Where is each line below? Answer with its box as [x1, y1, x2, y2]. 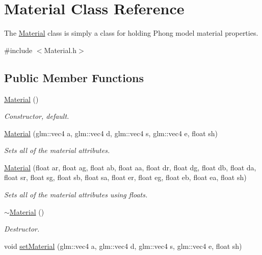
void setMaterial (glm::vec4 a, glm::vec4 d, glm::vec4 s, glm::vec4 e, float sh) [4, 240, 242, 251]
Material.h [44, 44, 77, 55]
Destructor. [4, 223, 40, 234]
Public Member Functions [4, 69, 144, 85]
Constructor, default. [4, 111, 69, 121]
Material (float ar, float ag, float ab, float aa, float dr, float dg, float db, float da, [4, 162, 256, 172]
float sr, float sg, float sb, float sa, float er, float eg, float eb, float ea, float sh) [4, 172, 247, 183]
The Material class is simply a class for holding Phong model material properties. [4, 28, 258, 38]
